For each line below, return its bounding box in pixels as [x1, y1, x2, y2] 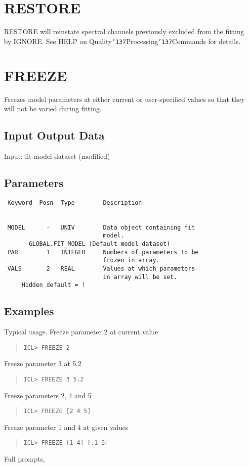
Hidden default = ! [21, 281, 85, 289]
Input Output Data [4, 128, 105, 143]
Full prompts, [4, 454, 45, 464]
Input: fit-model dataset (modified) [4, 150, 110, 161]
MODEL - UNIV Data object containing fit [7, 224, 195, 231]
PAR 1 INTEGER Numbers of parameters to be [7, 248, 199, 256]
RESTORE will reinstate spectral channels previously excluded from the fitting [4, 26, 244, 37]
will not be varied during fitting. [4, 103, 102, 114]
